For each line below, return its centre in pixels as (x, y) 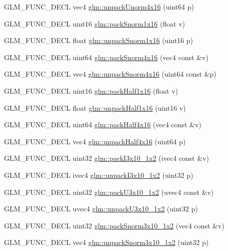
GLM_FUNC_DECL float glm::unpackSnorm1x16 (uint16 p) (99, 40)
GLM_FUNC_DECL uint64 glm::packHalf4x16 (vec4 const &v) (103, 124)
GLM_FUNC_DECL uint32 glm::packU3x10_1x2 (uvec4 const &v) (109, 192)
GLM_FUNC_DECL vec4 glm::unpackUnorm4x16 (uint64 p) (99, 7)
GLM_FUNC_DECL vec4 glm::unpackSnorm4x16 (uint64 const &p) (110, 74)
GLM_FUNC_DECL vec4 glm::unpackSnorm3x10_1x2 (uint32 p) (106, 242)
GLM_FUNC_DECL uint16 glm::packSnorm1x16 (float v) (95, 23)
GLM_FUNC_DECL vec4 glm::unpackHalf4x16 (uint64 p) (95, 141)
